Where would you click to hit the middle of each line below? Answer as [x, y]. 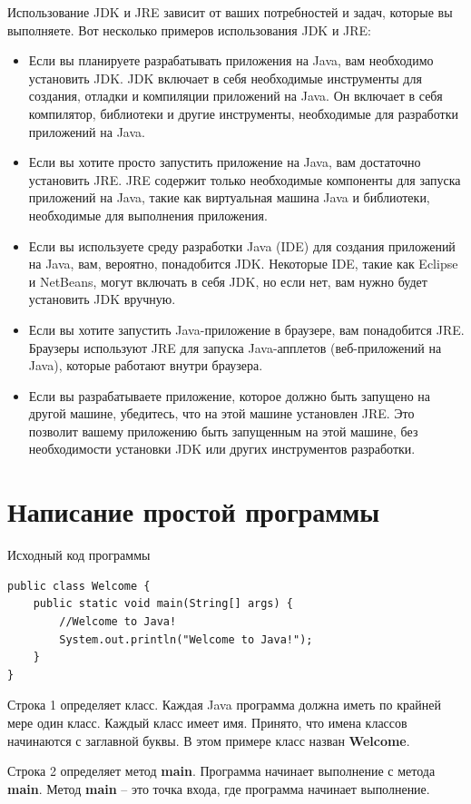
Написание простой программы [194, 511]
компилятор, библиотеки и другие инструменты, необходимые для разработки [243, 113]
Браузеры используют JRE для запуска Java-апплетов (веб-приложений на [235, 347]
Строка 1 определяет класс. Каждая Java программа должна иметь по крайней [224, 705]
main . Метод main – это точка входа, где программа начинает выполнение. [219, 788]
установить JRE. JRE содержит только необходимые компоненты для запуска [245, 179]
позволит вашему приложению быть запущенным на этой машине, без [223, 431]
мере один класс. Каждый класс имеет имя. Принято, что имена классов [207, 722]
